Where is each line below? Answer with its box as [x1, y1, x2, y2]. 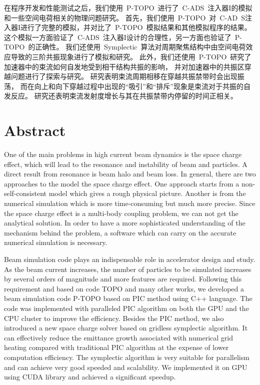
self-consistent [4, 188, 46, 198]
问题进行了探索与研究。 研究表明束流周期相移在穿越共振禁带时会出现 [10, 71, 237, 81]
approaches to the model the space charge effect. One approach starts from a [4, 178, 239, 188]
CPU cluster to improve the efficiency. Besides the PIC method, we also [4, 312, 224, 323]
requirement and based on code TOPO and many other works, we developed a [4, 283, 244, 293]
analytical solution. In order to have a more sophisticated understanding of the [4, 217, 245, 228]
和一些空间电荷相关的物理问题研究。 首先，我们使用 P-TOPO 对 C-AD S [4, 12, 245, 22]
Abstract [4, 120, 66, 140]
